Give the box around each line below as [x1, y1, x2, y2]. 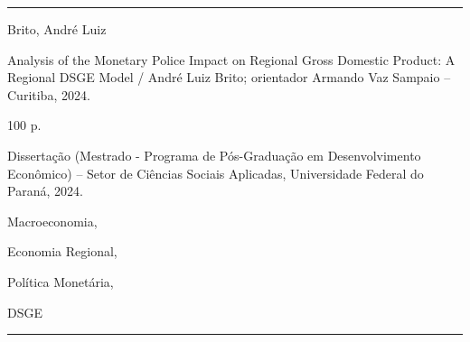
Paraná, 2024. [7, 181, 83, 200]
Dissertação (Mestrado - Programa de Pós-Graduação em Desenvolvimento [7, 145, 421, 164]
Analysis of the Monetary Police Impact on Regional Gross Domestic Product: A [7, 50, 456, 69]
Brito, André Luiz [7, 20, 107, 38]
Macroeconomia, [7, 211, 98, 230]
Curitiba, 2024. [7, 85, 90, 104]
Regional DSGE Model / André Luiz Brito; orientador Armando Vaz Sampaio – [7, 68, 451, 87]
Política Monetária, [7, 272, 114, 291]
